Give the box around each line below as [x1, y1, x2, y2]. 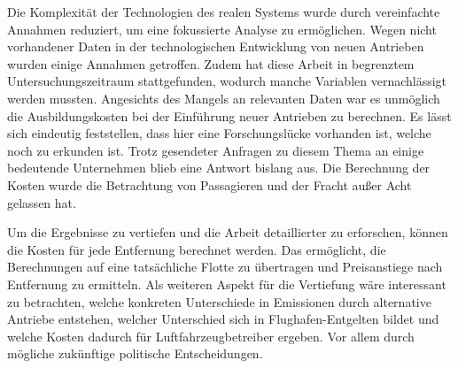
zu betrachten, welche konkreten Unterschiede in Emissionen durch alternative [7, 292, 431, 310]
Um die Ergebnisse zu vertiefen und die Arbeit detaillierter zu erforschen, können [7, 223, 448, 241]
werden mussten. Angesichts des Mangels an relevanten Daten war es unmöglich [7, 88, 440, 107]
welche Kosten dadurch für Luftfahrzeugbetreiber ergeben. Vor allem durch [7, 326, 415, 345]
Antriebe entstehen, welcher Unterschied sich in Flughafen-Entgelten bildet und [7, 310, 439, 328]
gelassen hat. [7, 193, 76, 211]
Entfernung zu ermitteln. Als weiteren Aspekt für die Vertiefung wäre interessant [7, 274, 446, 293]
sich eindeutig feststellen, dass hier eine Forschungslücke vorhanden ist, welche [7, 124, 431, 142]
